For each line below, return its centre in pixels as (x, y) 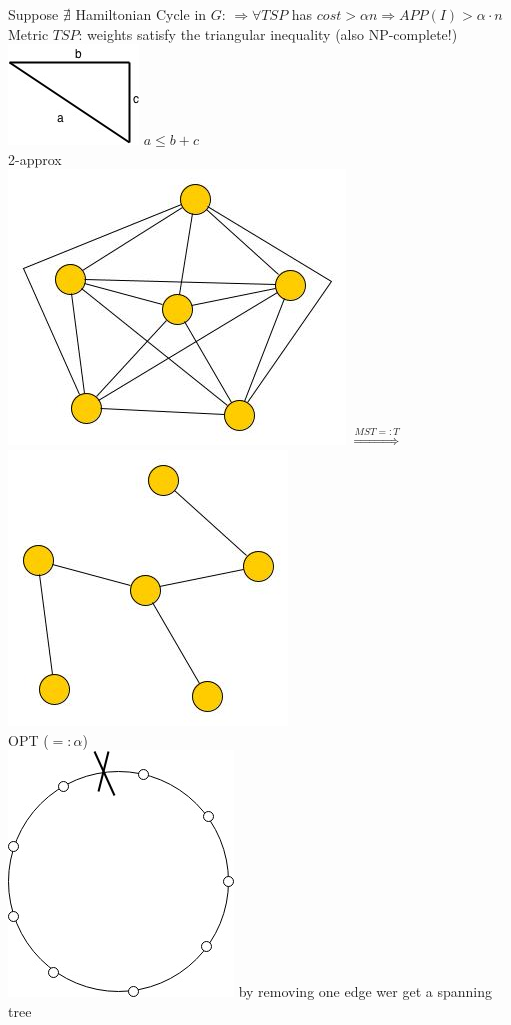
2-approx (35, 158)
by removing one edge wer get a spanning (365, 991)
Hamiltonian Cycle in (141, 14)
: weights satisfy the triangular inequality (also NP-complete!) (268, 33)
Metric (28, 33)
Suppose (33, 14)
